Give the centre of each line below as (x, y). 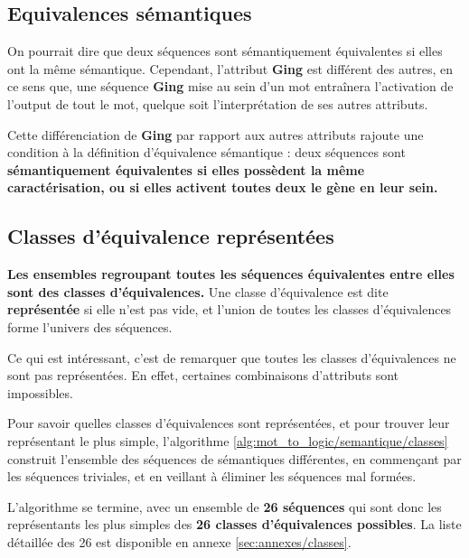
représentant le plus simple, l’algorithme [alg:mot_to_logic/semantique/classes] (228, 440)
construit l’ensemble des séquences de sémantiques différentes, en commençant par (234, 458)
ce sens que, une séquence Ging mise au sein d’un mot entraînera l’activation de (230, 86)
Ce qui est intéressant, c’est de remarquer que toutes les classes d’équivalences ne (232, 357)
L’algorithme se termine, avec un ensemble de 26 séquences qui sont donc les (225, 506)
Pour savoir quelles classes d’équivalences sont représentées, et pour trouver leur (229, 423)
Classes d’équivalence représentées (171, 236)
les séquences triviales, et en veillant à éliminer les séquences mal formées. (212, 476)
